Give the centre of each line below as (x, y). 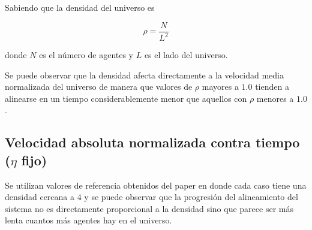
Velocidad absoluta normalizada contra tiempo (152, 142)
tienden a (272, 87)
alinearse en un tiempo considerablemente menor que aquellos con (126, 98)
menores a (275, 98)
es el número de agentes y (86, 55)
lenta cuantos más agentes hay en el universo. (88, 220)
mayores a (220, 87)
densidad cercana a (40, 197)
